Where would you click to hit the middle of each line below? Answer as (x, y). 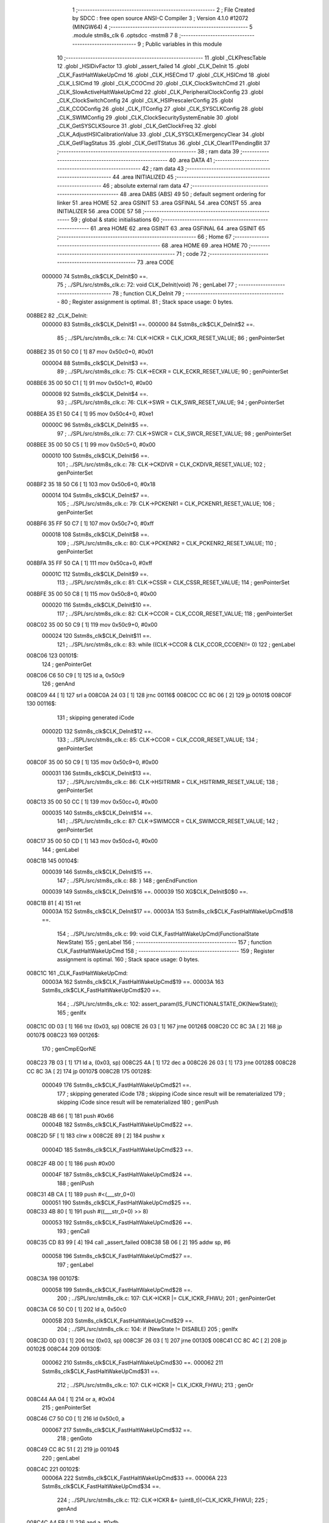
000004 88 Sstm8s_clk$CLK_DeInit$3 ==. (95, 363)
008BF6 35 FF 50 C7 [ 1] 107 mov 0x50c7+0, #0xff (90, 523)
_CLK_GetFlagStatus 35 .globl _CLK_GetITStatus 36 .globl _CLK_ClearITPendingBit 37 (164, 143)
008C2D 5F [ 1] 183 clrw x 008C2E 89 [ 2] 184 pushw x (96, 1136)
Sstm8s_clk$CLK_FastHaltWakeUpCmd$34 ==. (101, 1486)
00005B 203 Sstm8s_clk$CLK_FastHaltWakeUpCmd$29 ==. (118, 1320)
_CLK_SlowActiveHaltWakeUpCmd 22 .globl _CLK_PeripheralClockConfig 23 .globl (160, 92)
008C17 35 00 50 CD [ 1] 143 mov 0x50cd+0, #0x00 (92, 841)
